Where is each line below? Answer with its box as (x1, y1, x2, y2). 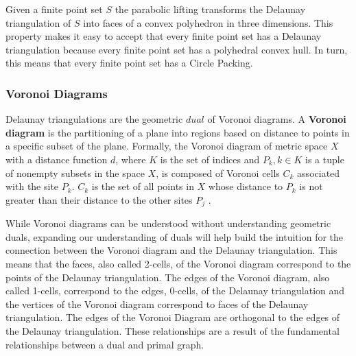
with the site (5, 179, 59, 193)
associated (297, 165, 340, 180)
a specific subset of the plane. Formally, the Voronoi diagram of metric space (5, 139, 328, 153)
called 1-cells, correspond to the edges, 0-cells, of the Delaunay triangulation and (5, 283, 345, 298)
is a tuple (305, 152, 344, 166)
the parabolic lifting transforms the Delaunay (115, 2, 306, 16)
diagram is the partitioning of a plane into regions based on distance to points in (5, 125, 350, 139)
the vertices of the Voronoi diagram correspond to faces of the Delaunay (5, 296, 309, 311)
